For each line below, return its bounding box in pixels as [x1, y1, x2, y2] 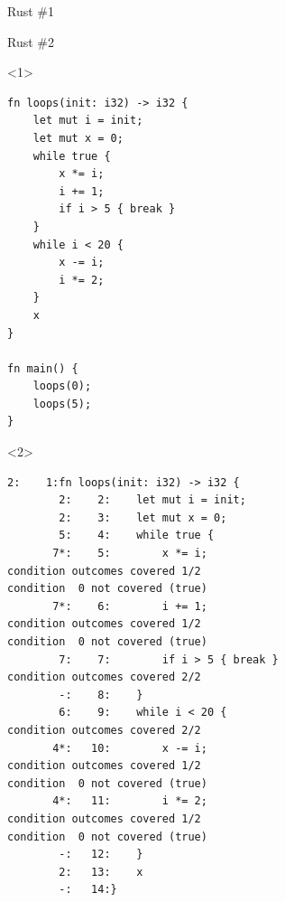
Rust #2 [7, 32, 54, 51]
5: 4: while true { [59, 529, 215, 542]
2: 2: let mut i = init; [59, 493, 246, 507]
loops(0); [32, 380, 92, 393]
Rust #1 [7, 2, 54, 20]
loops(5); [32, 397, 92, 410]
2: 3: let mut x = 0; [59, 511, 227, 524]
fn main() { [7, 362, 78, 375]
